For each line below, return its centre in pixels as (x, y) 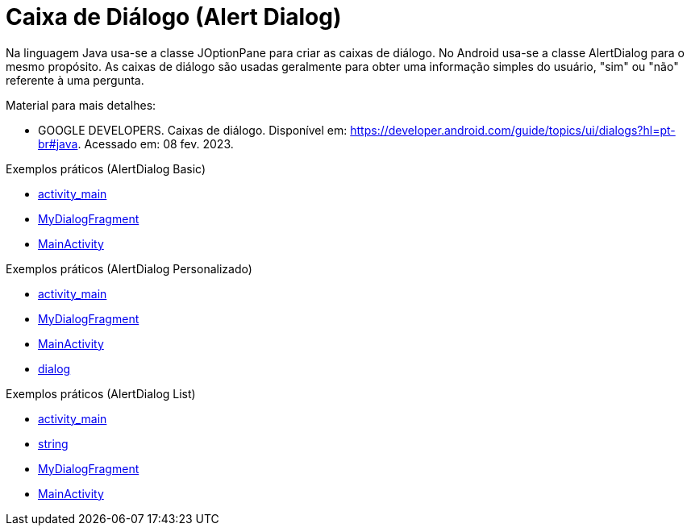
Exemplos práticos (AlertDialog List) (101, 393)
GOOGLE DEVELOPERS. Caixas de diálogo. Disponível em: (193, 130)
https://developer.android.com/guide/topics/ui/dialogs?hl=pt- (513, 130)
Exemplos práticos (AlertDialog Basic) (106, 168)
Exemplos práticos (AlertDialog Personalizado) (129, 268)
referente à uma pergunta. (75, 80)
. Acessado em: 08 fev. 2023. (156, 143)
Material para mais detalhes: (81, 105)
